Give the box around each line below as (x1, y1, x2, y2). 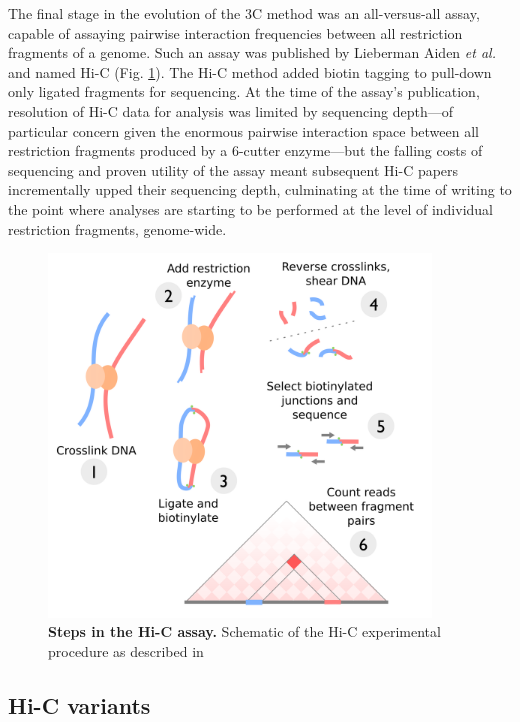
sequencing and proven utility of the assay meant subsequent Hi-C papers (8, 159, 459, 180)
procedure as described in (48, 640, 204, 661)
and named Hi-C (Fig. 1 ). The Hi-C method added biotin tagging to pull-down (8, 61, 492, 82)
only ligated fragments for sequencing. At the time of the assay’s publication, (8, 81, 480, 102)
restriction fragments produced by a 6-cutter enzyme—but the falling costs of (8, 140, 483, 161)
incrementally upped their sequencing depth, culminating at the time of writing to (8, 179, 512, 200)
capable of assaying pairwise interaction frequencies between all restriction (8, 22, 463, 43)
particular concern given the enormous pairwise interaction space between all (8, 120, 480, 141)
